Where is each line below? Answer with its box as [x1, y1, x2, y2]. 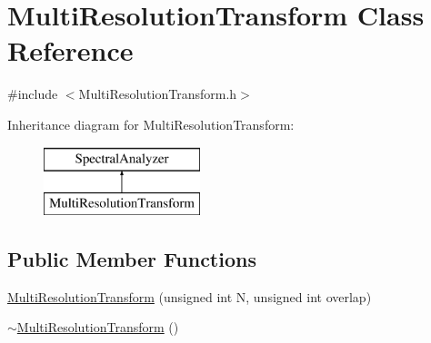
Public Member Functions [7, 245, 256, 273]
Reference [7, 32, 134, 69]
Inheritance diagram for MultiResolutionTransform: [7, 114, 295, 133]
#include [7, 84, 58, 103]
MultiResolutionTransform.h [78, 84, 237, 103]
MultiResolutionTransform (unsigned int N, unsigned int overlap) [7, 287, 372, 306]
